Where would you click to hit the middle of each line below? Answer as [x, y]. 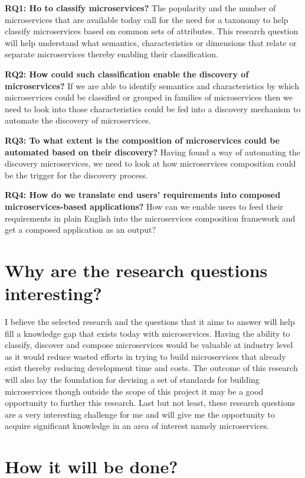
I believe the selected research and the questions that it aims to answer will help [150, 321]
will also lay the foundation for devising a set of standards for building [132, 379]
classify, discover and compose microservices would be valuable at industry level [149, 345]
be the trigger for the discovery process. [76, 175]
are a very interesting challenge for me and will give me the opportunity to [140, 414]
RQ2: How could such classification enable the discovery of [127, 74]
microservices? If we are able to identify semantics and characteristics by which [152, 85]
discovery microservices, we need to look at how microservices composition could [150, 163]
